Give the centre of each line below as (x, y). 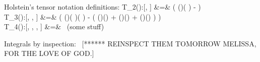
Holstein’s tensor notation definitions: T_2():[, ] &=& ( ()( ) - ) (103, 7)
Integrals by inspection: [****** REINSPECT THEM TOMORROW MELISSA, (130, 43)
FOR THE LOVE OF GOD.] (49, 53)
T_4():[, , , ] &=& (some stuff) (54, 26)
